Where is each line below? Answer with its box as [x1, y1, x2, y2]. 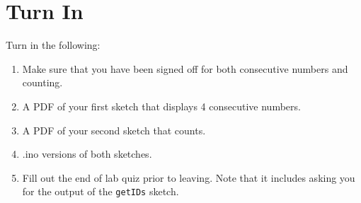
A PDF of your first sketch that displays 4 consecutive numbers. [22, 98, 301, 113]
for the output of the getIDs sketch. [22, 184, 179, 199]
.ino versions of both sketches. [22, 146, 152, 161]
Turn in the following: [6, 37, 101, 52]
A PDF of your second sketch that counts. [22, 122, 206, 137]
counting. [22, 75, 63, 90]
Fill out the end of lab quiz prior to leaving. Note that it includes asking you [22, 170, 355, 185]
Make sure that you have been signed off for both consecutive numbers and [22, 61, 348, 76]
